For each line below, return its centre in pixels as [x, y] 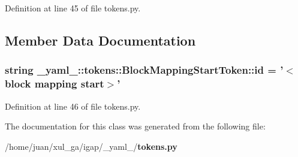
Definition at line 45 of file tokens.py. [73, 8]
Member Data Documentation [100, 40]
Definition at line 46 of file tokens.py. [73, 106]
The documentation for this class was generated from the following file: [135, 126]
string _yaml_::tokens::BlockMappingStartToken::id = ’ [144, 70]
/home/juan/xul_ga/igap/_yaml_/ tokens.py [91, 146]
